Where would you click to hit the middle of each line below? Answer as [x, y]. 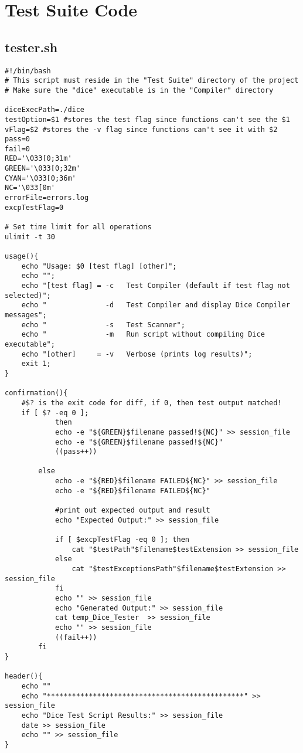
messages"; [26, 315]
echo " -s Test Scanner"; [103, 325]
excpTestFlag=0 [34, 207]
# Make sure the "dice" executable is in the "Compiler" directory [139, 90]
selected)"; [28, 295]
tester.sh [31, 47]
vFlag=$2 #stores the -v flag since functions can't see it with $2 [141, 129]
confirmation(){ [36, 393]
